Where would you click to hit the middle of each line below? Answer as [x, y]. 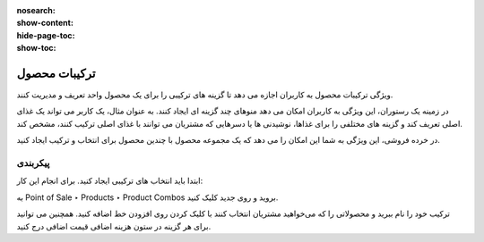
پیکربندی [33, 163]
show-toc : [36, 48]
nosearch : [36, 10]
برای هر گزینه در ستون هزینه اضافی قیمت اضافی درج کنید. [114, 226]
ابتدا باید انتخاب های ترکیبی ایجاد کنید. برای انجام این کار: [110, 181]
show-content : [45, 23]
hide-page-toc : [46, 35]
